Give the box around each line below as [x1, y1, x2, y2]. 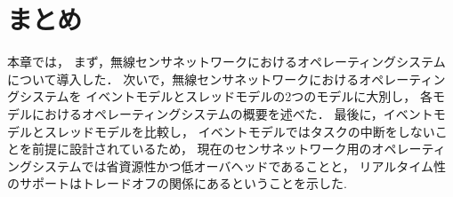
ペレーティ [384, 139, 446, 158]
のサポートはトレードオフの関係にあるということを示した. [7, 174, 347, 193]
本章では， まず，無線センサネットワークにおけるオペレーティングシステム [7, 52, 446, 71]
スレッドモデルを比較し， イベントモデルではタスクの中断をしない [44, 122, 435, 140]
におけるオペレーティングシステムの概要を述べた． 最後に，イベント [31, 104, 433, 122]
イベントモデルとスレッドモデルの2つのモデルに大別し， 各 [85, 87, 433, 106]
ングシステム [7, 156, 82, 175]
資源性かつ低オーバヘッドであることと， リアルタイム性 [118, 156, 446, 175]
